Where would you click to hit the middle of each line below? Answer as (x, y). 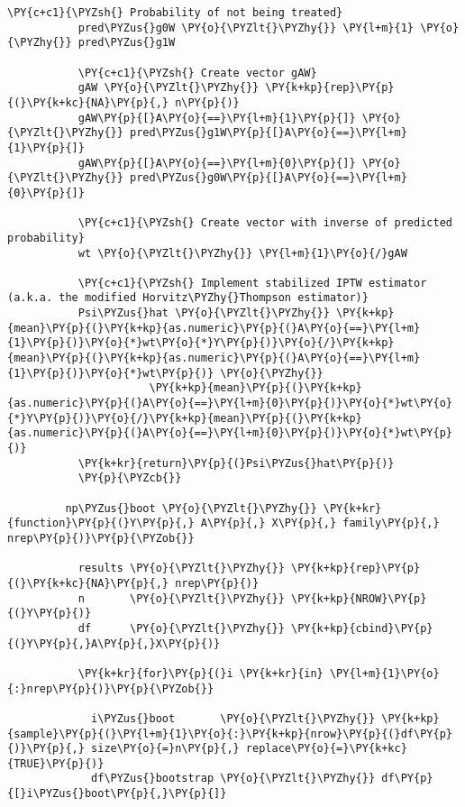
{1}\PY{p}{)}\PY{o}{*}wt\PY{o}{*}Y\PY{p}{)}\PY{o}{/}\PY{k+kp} (201, 343)
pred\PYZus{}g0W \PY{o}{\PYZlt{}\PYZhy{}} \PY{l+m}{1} (246, 28)
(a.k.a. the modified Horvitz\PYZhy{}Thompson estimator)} (188, 298)
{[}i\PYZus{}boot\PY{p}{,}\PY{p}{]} (117, 794)
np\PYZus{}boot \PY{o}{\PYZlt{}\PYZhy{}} (191, 508)
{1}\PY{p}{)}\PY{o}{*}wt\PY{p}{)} (111, 373)
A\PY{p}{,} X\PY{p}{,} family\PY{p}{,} (320, 523)
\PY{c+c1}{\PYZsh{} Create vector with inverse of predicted (265, 223)
